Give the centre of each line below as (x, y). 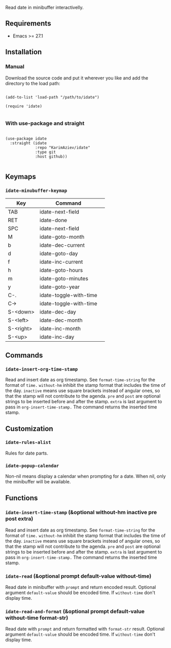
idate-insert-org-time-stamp (42, 369)
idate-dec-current (62, 245)
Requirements (28, 23)
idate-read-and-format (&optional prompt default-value (75, 612)
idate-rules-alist (28, 443)
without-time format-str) (37, 618)
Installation (24, 52)
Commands (24, 355)
